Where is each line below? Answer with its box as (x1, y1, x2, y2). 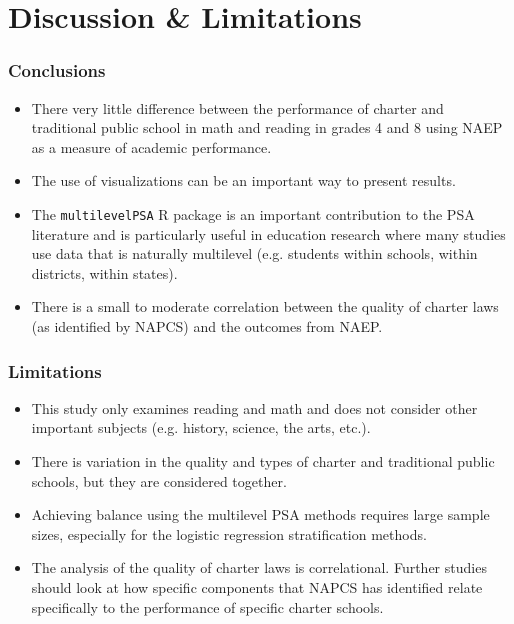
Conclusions (8, 58, 106, 83)
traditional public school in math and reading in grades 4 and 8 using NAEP (31, 117, 503, 138)
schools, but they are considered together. (31, 470, 287, 491)
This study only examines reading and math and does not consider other (31, 397, 478, 418)
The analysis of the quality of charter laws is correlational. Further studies (31, 557, 487, 578)
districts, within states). (31, 262, 178, 283)
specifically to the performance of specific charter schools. (31, 596, 384, 617)
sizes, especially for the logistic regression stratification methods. (31, 523, 427, 544)
